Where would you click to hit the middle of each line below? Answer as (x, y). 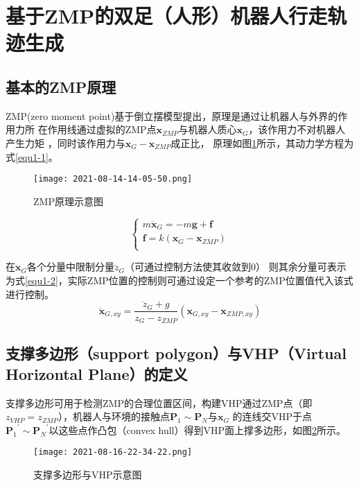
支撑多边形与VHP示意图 (88, 474)
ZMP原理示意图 (68, 201)
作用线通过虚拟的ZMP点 (102, 129)
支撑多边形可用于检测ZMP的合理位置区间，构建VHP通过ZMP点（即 (159, 402)
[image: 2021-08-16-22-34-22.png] (113, 452)
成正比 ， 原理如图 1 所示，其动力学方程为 (262, 142)
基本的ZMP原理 (61, 86)
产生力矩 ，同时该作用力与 (65, 142)
